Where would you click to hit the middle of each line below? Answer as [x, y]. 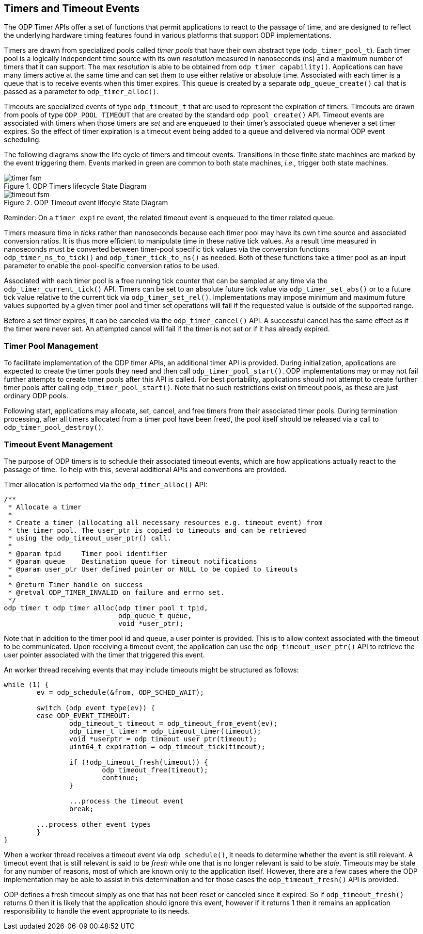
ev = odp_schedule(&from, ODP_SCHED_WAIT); [120, 692]
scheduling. [23, 140]
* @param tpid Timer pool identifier [88, 553]
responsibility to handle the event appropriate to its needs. [97, 911]
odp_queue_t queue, [155, 615]
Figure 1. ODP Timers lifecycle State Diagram [75, 186]
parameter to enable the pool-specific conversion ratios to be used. [112, 266]
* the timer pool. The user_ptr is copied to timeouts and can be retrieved [157, 530]
